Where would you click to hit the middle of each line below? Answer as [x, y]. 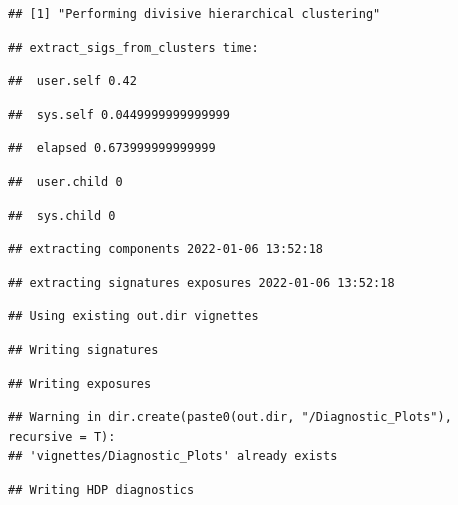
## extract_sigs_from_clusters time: [133, 47]
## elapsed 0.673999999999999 [112, 148]
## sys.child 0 [62, 215]
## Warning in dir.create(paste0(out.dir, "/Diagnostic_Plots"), [230, 417]
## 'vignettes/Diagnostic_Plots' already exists [173, 456]
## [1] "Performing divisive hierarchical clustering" [194, 14]
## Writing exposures [80, 383]
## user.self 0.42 [72, 81]
